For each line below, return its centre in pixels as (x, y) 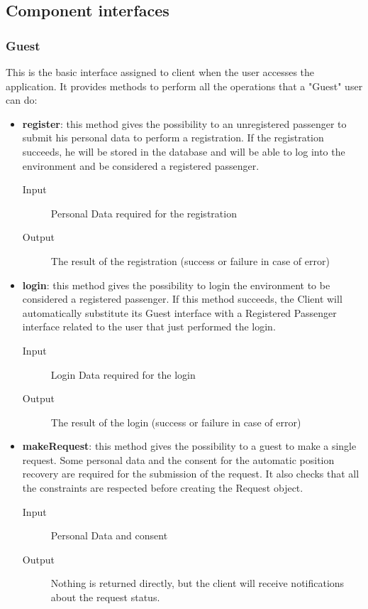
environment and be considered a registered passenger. (141, 165)
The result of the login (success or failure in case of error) (176, 422)
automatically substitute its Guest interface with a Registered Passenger (179, 312)
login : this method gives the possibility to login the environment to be (176, 285)
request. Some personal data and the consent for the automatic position (178, 459)
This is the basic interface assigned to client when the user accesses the (160, 72)
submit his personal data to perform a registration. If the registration (173, 138)
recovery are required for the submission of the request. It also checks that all (191, 474)
